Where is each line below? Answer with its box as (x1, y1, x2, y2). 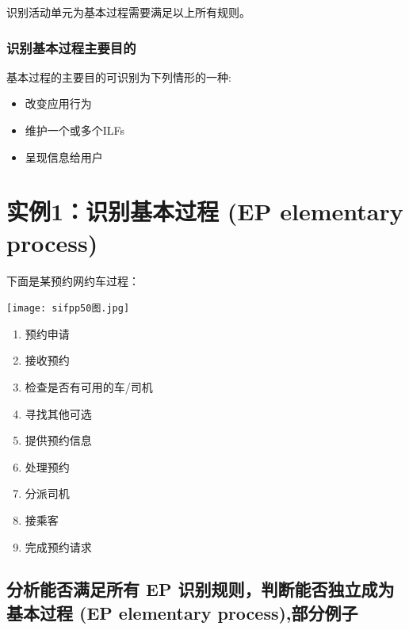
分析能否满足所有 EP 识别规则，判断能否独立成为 (6, 577, 395, 601)
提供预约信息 (25, 432, 92, 449)
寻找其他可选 (25, 405, 92, 422)
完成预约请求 (25, 538, 92, 555)
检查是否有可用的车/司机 (25, 378, 153, 395)
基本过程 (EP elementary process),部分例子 (6, 600, 358, 624)
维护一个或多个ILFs (25, 122, 125, 138)
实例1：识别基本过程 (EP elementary (6, 195, 403, 227)
